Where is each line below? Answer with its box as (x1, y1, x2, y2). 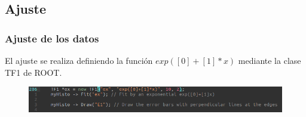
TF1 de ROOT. (5, 66, 62, 78)
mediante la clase (238, 54, 301, 66)
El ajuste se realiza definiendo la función (5, 54, 153, 66)
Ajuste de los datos (5, 30, 99, 45)
